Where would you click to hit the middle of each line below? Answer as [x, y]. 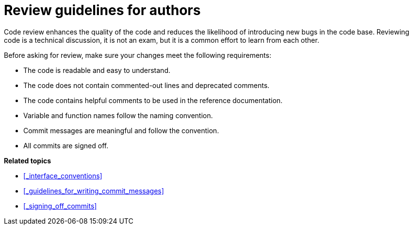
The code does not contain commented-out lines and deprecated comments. [147, 85]
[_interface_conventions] [63, 176]
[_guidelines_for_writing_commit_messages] [94, 191]
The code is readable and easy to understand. [97, 70]
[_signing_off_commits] [60, 206]
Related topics [28, 160]
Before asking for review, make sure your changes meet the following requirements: [138, 55]
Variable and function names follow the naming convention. [118, 115]
